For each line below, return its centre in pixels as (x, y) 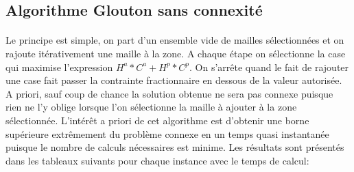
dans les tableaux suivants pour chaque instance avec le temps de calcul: (157, 160)
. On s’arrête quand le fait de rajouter (269, 67)
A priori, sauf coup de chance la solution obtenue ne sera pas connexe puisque (169, 93)
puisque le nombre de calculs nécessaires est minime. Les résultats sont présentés (175, 147)
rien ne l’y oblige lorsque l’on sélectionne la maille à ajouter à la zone (151, 107)
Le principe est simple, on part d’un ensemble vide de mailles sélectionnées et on (175, 40)
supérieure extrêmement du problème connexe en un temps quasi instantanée (167, 133)
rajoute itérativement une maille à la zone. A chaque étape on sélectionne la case (176, 53)
